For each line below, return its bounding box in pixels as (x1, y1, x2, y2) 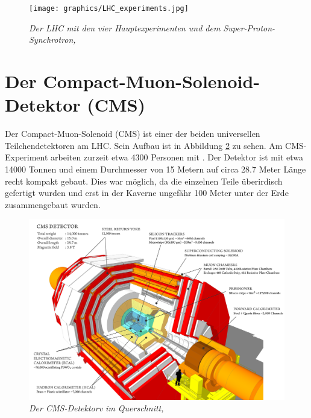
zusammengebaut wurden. (5, 198, 101, 211)
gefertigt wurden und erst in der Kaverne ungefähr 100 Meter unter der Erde (5, 186, 289, 199)
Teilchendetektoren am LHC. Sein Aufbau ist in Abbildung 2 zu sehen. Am (5, 139, 283, 151)
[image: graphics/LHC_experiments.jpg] (29, 4, 189, 13)
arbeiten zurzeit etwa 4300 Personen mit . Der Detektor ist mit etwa (51, 151, 303, 163)
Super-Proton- (223, 21, 275, 34)
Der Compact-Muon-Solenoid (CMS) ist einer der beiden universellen (5, 127, 260, 140)
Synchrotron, (29, 33, 76, 46)
